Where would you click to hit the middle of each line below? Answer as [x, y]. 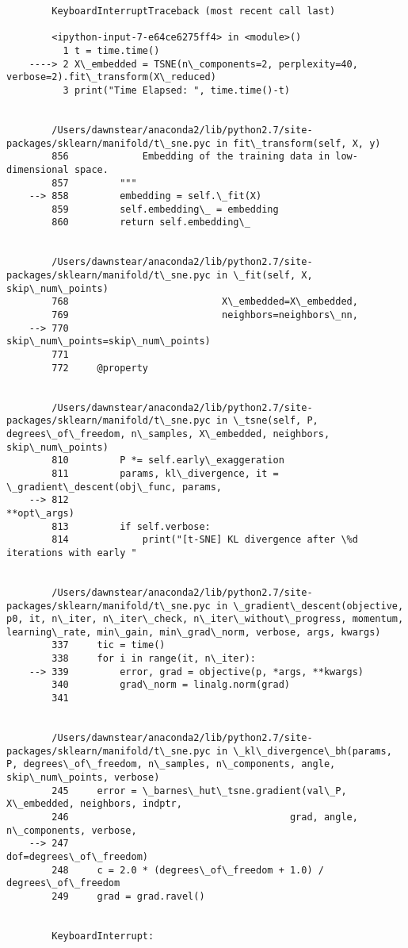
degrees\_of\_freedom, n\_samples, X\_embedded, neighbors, [168, 434]
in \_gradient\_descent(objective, [310, 606]
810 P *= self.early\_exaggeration [168, 461]
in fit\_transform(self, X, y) [298, 143]
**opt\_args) [40, 513]
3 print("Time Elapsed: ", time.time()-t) [176, 90]
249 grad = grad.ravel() [128, 896]
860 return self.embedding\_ [151, 223]
